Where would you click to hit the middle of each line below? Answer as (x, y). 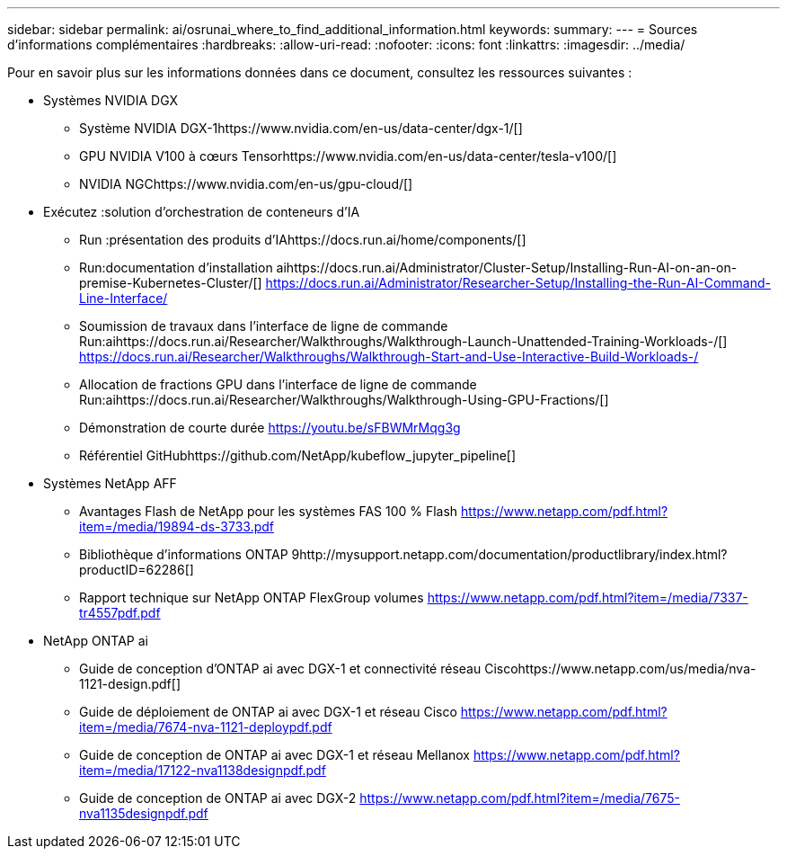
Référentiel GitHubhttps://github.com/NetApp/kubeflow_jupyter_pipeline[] (298, 455)
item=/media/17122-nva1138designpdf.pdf (203, 770)
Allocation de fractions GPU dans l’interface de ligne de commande (278, 384)
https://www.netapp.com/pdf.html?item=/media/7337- (588, 597)
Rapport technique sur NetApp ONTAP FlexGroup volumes (252, 597)
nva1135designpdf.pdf (144, 813)
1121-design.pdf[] (130, 684)
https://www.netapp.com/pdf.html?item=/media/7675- (520, 798)
